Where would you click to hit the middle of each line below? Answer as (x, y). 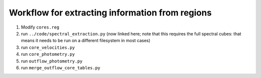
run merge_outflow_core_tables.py (61, 67)
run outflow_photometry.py (52, 61)
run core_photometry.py (48, 54)
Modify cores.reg (40, 27)
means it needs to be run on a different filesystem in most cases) (86, 41)
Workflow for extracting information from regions (110, 13)
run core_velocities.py (48, 47)
